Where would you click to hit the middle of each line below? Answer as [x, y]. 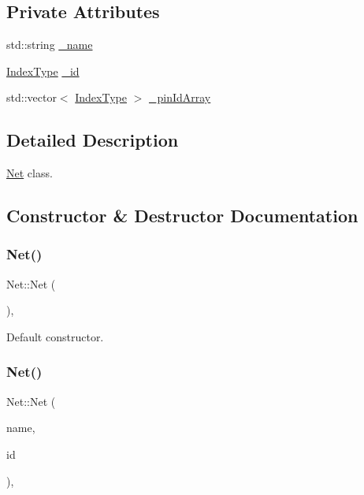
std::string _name [50, 45]
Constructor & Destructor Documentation [182, 216]
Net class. [30, 173]
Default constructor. [55, 336]
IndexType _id [43, 71]
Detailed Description [93, 140]
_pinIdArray [180, 97]
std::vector [32, 97]
